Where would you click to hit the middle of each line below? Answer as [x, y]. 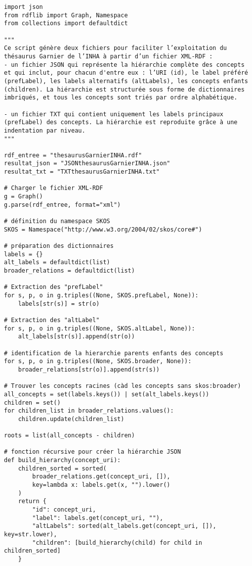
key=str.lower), [31, 534]
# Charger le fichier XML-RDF [54, 188]
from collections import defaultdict [66, 24]
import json [23, 7]
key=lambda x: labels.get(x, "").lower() [101, 485]
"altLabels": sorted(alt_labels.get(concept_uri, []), [124, 526]
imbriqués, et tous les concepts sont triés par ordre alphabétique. [121, 98]
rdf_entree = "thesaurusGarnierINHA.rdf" [73, 155]
